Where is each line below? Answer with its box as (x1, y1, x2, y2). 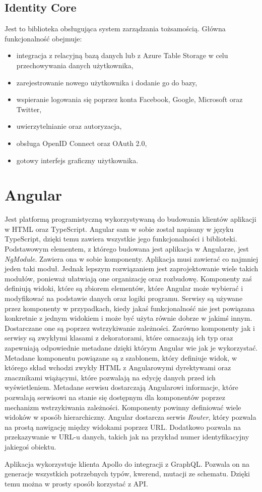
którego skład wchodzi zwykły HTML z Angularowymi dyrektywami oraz (5, 362, 231, 373)
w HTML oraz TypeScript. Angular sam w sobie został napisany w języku (5, 223, 234, 234)
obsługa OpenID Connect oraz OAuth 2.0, (16, 137, 147, 148)
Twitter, (16, 104, 42, 114)
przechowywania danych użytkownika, (16, 60, 134, 70)
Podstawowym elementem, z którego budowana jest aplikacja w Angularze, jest (5, 243, 249, 254)
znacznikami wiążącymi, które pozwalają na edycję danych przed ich (5, 372, 216, 382)
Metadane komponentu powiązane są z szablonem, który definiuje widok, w (5, 352, 237, 363)
